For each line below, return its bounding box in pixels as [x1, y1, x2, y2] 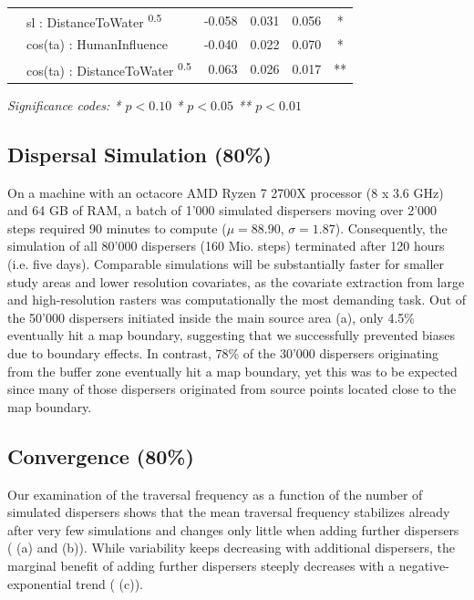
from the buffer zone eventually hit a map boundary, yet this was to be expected [7, 361, 458, 380]
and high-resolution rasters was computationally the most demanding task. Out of [7, 290, 467, 309]
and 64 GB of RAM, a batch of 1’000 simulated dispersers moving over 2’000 [7, 201, 438, 220]
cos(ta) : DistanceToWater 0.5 [26, 58, 191, 79]
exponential [7, 574, 72, 593]
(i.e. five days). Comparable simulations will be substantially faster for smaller [7, 254, 445, 274]
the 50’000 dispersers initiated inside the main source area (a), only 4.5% [7, 307, 415, 326]
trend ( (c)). [76, 574, 144, 593]
